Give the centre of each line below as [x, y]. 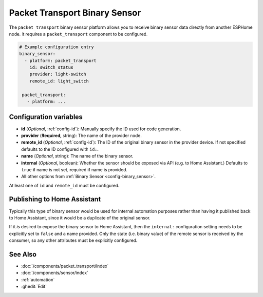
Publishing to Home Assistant [55, 199]
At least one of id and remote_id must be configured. [64, 185]
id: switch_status [51, 68]
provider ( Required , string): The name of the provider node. [82, 135]
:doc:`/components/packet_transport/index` [65, 266]
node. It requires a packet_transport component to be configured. [78, 34]
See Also [23, 254]
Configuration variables [46, 117]
